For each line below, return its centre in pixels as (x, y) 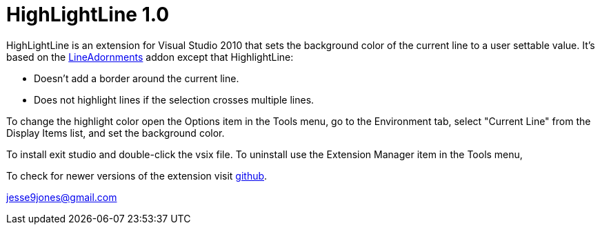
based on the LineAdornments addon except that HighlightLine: (150, 57)
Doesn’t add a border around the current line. (137, 78)
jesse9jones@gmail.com (62, 197)
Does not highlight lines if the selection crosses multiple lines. (174, 99)
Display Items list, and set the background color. (116, 133)
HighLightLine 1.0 (88, 15)
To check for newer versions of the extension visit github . (137, 175)
